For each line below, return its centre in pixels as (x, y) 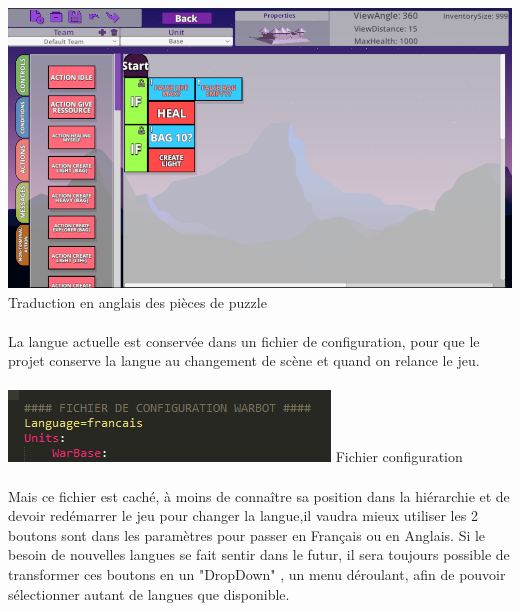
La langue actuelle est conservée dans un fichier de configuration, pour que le (244, 340)
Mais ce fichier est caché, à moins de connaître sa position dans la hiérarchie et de (259, 495)
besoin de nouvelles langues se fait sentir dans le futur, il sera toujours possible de (259, 554)
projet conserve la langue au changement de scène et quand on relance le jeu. (244, 360)
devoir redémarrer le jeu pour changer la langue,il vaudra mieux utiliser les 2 (243, 515)
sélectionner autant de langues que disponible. (149, 593)
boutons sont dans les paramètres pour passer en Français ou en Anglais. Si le (247, 534)
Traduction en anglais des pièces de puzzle (137, 301)
